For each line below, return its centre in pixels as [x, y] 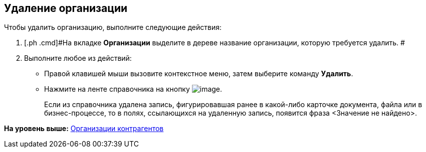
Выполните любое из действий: [78, 58]
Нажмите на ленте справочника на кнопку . [133, 89]
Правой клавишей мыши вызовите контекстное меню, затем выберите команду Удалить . [199, 74]
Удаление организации [66, 8]
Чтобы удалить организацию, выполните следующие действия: [113, 27]
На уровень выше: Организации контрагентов [84, 129]
